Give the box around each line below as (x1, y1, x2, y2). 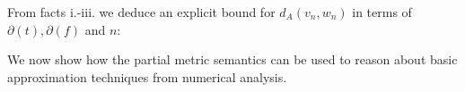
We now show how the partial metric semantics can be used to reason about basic (7, 50, 458, 69)
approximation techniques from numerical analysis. (7, 67, 287, 86)
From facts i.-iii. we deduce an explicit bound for (7, 3, 276, 21)
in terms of (352, 3, 412, 21)
